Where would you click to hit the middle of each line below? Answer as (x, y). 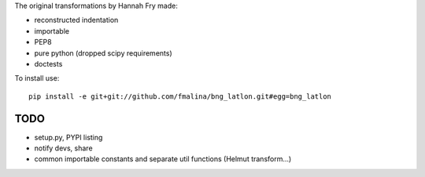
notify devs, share (64, 148)
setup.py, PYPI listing (68, 137)
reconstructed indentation (76, 20)
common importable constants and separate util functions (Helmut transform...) (163, 159)
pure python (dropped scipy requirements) (103, 53)
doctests (48, 63)
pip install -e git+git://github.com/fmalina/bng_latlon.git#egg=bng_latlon (180, 96)
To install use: (37, 78)
